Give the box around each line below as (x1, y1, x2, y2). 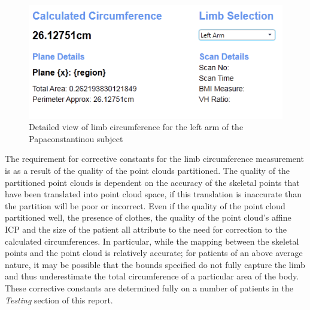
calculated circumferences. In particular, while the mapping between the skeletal (5, 234, 299, 247)
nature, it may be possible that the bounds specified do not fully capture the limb (5, 258, 305, 270)
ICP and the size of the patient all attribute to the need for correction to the (5, 222, 287, 235)
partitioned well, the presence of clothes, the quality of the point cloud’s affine (5, 211, 291, 224)
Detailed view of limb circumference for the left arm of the (29, 121, 244, 133)
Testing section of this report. (5, 293, 113, 306)
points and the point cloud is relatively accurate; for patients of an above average (5, 246, 303, 259)
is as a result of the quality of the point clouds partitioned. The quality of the (5, 164, 290, 176)
